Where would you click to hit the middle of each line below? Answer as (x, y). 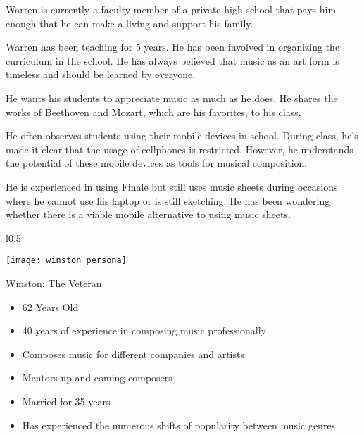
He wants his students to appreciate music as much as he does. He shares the (172, 97)
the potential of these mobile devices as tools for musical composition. (157, 163)
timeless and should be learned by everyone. (101, 74)
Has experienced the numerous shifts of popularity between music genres (179, 425)
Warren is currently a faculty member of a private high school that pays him (171, 9)
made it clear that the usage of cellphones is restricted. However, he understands (180, 149)
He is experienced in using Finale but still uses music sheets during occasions (172, 186)
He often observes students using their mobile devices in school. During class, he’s (182, 135)
